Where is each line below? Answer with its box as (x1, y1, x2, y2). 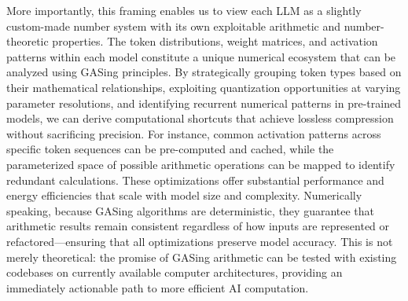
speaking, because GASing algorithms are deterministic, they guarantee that (6, 202, 375, 218)
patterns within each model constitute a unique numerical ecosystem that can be (6, 48, 396, 64)
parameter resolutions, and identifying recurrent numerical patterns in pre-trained (6, 94, 401, 111)
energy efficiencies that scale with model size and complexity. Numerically (6, 187, 362, 204)
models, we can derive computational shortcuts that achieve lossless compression (6, 110, 394, 127)
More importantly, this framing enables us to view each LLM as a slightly (6, 2, 362, 18)
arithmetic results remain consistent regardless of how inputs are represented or (6, 218, 390, 234)
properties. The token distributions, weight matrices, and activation (52, 33, 378, 50)
